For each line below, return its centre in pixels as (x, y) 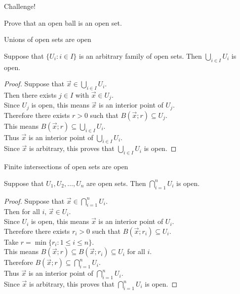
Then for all (22, 211)
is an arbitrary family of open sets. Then (140, 55)
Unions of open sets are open (48, 39)
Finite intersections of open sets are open (66, 166)
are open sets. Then (116, 183)
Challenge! (20, 6)
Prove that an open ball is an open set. (63, 22)
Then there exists (30, 94)
